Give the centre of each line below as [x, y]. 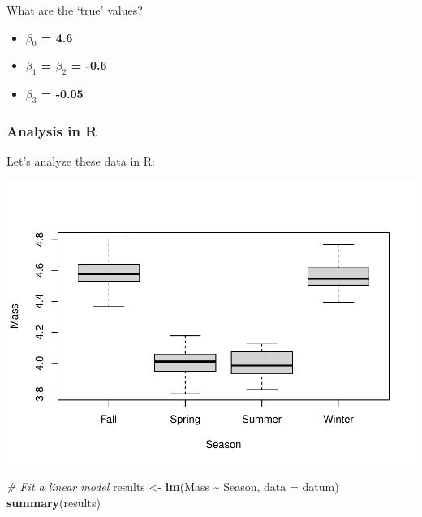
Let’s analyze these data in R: [81, 161]
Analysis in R [52, 130]
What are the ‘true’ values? [75, 10]
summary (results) [54, 502]
